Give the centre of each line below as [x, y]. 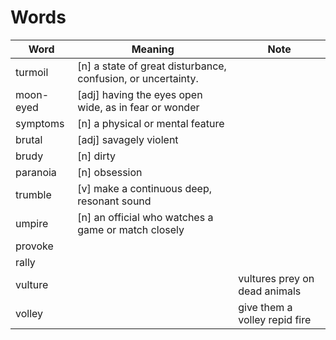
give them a [265, 307]
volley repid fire [275, 319]
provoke [34, 246]
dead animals [270, 291]
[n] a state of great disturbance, [152, 66]
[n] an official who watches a [145, 217]
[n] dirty [97, 156]
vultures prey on [276, 278]
